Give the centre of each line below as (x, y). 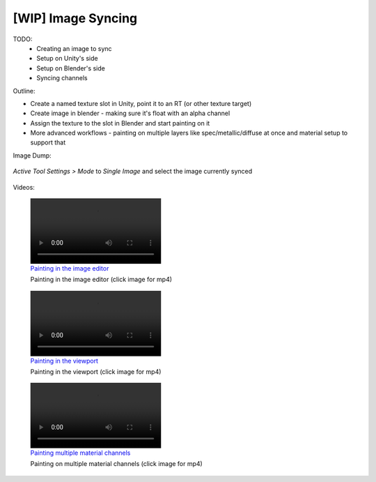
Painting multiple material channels (80, 453)
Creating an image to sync (74, 48)
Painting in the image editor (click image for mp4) (101, 280)
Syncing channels (62, 78)
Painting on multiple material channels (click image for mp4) (117, 464)
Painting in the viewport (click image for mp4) (96, 371)
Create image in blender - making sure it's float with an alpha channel (130, 113)
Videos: (24, 187)
